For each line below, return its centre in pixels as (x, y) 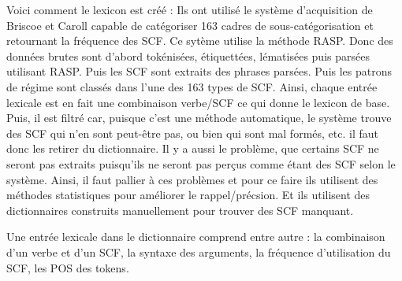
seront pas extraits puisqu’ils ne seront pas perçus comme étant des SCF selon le (201, 163)
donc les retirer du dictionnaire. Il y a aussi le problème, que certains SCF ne (193, 148)
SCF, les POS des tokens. (68, 267)
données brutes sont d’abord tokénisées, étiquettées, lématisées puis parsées (188, 55)
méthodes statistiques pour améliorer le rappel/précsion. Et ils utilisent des (188, 195)
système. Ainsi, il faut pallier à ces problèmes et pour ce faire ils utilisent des (192, 179)
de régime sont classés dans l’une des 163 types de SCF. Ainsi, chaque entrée (192, 86)
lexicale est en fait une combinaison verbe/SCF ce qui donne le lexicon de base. (198, 102)
